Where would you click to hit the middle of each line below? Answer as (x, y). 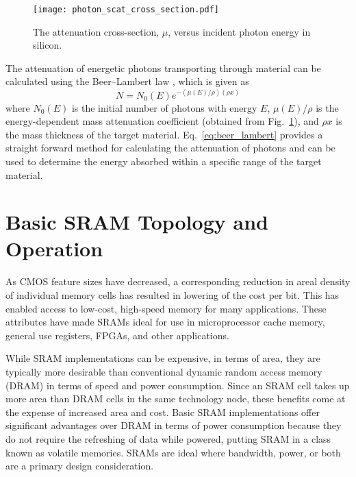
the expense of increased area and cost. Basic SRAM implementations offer (163, 412)
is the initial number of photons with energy (164, 107)
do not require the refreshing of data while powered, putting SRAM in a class (168, 438)
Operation (54, 248)
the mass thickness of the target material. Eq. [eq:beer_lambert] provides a (164, 134)
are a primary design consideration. (80, 466)
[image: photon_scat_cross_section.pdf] (126, 10)
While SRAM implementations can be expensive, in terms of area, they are (163, 358)
